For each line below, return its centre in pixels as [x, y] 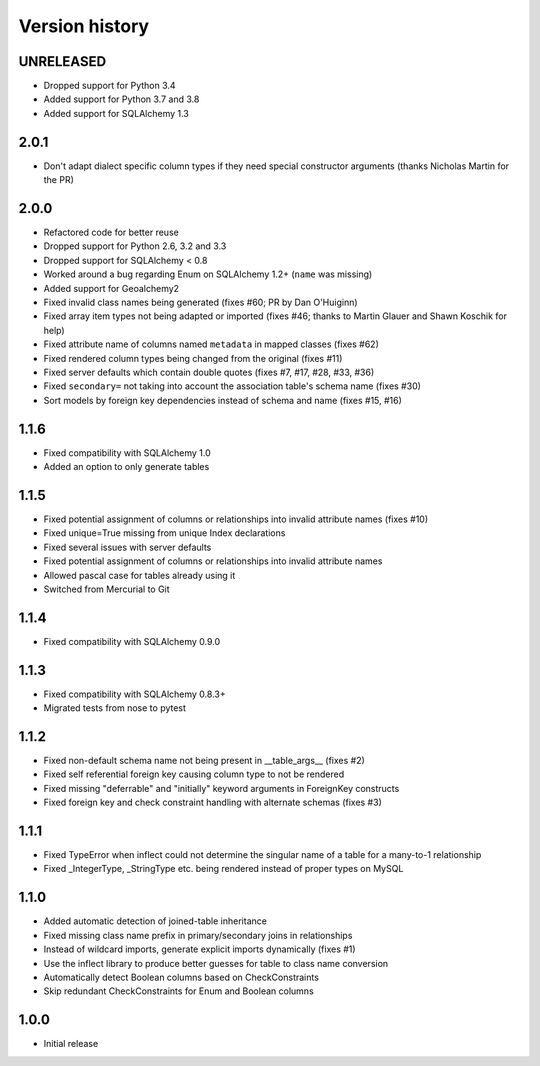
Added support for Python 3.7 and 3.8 [121, 99]
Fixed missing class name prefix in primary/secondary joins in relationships [198, 935]
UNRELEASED [62, 61]
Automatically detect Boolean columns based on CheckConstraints [181, 977]
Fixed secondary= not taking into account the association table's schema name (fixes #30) [232, 386]
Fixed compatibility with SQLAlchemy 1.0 [127, 452]
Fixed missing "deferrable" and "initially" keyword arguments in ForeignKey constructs [221, 788]
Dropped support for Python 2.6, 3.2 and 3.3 [135, 246]
